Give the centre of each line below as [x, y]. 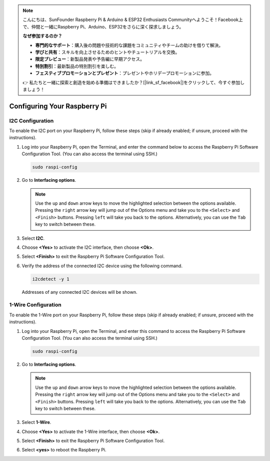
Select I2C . [33, 238]
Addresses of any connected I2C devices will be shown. [79, 292]
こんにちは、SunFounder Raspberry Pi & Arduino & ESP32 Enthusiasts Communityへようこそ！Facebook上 [133, 20]
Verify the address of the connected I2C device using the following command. [102, 266]
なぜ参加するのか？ [42, 36]
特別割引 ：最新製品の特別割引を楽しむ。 [77, 66]
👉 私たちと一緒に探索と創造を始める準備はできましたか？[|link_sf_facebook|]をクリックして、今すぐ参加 [131, 82]
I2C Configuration [31, 121]
